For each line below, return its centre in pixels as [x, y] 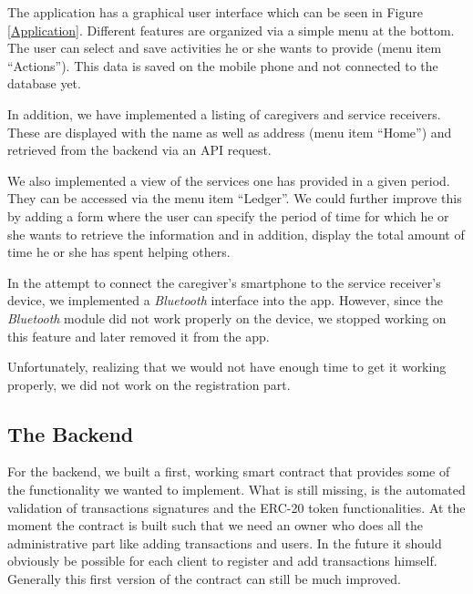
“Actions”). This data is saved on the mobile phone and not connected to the [223, 65]
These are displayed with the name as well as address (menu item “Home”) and [230, 132]
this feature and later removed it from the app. [139, 336]
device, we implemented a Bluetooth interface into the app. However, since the [225, 300]
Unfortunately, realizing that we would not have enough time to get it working [227, 367]
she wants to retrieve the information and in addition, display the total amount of [236, 234]
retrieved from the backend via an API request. [139, 150]
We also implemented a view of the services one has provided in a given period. [229, 180]
